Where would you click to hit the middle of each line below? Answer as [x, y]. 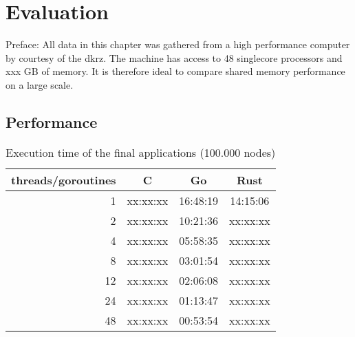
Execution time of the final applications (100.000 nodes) [141, 152]
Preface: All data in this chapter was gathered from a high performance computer [178, 44]
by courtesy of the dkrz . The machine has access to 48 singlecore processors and [174, 57]
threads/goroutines [64, 180]
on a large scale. [40, 84]
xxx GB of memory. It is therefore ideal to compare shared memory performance [175, 71]
